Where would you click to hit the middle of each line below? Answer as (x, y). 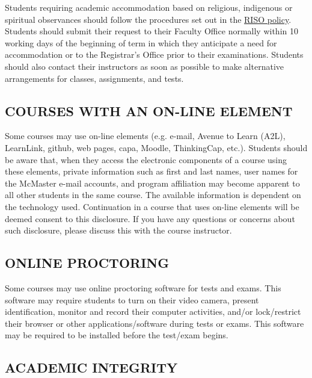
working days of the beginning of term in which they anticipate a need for (141, 42)
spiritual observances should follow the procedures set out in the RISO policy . (148, 19)
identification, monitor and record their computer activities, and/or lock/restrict (153, 311)
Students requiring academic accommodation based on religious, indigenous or (149, 7)
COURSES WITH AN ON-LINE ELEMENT (149, 110)
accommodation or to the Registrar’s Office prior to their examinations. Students (154, 54)
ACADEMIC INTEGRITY (91, 367)
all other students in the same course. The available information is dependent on (153, 195)
